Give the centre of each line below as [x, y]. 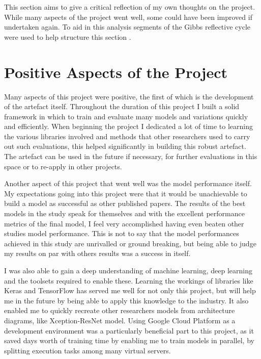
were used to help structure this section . [68, 36]
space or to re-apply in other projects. [63, 166]
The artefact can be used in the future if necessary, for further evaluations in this [131, 156]
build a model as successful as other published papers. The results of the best [125, 203]
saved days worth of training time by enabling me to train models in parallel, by [129, 340]
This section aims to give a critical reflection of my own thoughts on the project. [130, 7]
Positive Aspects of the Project [116, 72]
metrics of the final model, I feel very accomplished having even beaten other [124, 223]
